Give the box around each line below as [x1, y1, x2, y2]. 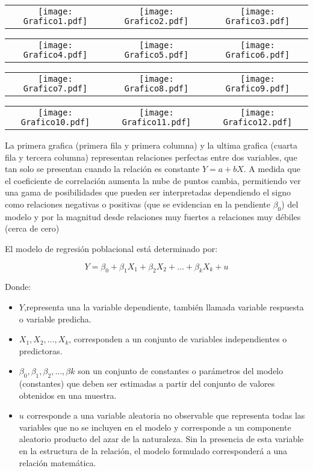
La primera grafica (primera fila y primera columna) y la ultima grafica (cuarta [5, 139, 297, 151]
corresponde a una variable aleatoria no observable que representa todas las [26, 409, 305, 422]
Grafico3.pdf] [225, 16, 290, 26]
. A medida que [243, 162, 300, 175]
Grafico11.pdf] [122, 117, 191, 127]
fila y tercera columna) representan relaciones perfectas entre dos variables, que [5, 150, 297, 163]
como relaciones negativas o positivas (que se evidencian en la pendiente [5, 197, 270, 210]
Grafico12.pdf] [223, 117, 293, 127]
